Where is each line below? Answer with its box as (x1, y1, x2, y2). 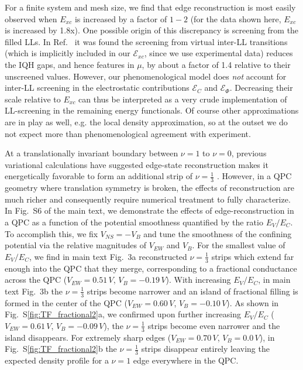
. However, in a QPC (216, 170, 292, 182)
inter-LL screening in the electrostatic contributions (5, 81, 190, 94)
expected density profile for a (5, 354, 109, 366)
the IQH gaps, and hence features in (5, 58, 135, 70)
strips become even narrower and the (147, 319, 280, 331)
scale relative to (5, 92, 61, 105)
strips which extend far (211, 250, 294, 262)
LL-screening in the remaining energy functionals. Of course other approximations (5, 104, 299, 117)
